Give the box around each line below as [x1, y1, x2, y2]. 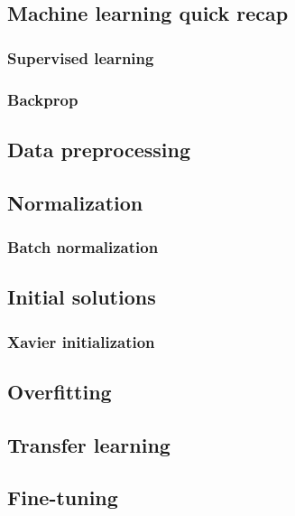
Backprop [7, 88, 78, 110]
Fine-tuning [7, 483, 118, 511]
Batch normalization [7, 235, 159, 258]
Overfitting [7, 377, 112, 405]
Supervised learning [7, 46, 154, 69]
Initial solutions [7, 283, 156, 311]
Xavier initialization [7, 330, 155, 352]
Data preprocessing [7, 135, 191, 163]
